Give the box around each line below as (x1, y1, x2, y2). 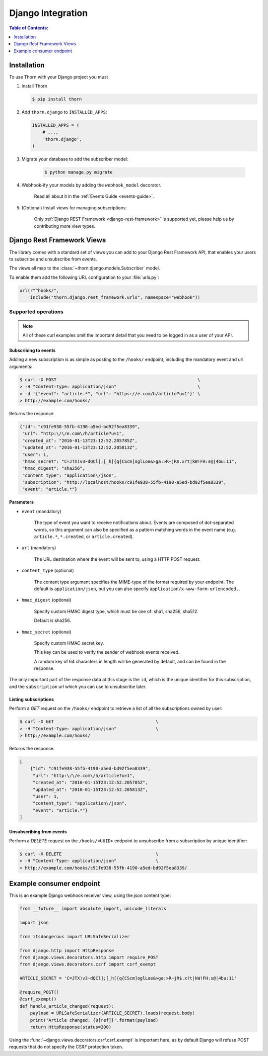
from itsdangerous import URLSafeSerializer (19, 934, 130, 939)
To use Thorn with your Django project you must (9, 74, 108, 80)
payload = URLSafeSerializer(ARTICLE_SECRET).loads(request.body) (30, 1010, 196, 1016)
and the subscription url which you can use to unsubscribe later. (9, 684, 147, 690)
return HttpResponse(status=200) (30, 1024, 112, 1030)
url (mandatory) (21, 545, 57, 551)
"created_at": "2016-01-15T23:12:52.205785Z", (32, 780, 148, 786)
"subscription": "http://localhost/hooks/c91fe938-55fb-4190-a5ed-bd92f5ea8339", (22, 480, 227, 485)
